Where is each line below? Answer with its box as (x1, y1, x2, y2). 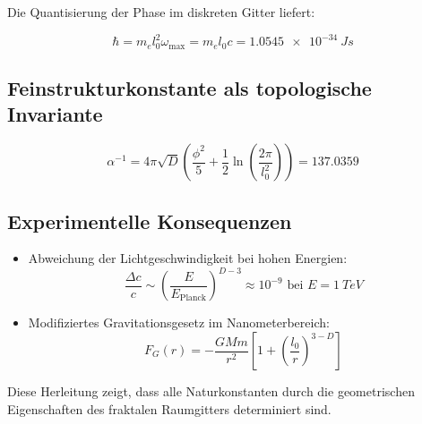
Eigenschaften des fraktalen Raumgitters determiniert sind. (7, 399, 332, 418)
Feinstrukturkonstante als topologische (7, 73, 372, 101)
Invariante (7, 100, 103, 128)
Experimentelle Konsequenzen (7, 207, 292, 234)
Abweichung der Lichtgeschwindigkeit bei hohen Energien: (28, 249, 348, 267)
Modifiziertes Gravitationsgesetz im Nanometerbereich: (28, 313, 330, 332)
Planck (179, 293, 206, 303)
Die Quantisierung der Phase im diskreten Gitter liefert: (7, 3, 315, 21)
